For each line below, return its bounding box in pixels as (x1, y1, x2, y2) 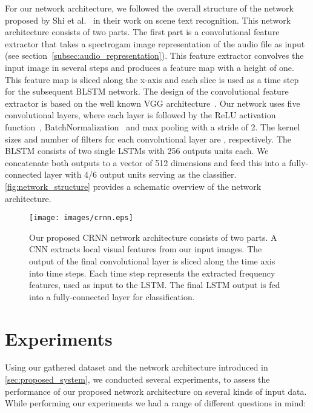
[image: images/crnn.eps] (29, 213, 133, 223)
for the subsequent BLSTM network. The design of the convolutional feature (5, 85, 289, 98)
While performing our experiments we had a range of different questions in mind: (5, 397, 306, 409)
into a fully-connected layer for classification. (29, 290, 195, 303)
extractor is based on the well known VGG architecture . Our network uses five (5, 96, 300, 109)
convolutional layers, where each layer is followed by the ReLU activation (5, 109, 276, 121)
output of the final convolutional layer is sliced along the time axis (29, 254, 275, 267)
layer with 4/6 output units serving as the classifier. (44, 168, 237, 181)
